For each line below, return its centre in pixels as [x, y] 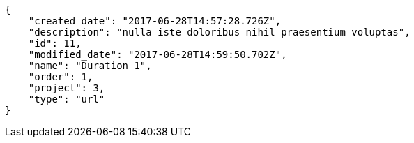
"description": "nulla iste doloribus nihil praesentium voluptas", [219, 32]
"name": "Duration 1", [90, 66]
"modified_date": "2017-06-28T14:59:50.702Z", [158, 54]
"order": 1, [61, 77]
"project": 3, [67, 88]
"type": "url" [67, 99]
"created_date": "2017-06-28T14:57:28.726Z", [155, 21]
